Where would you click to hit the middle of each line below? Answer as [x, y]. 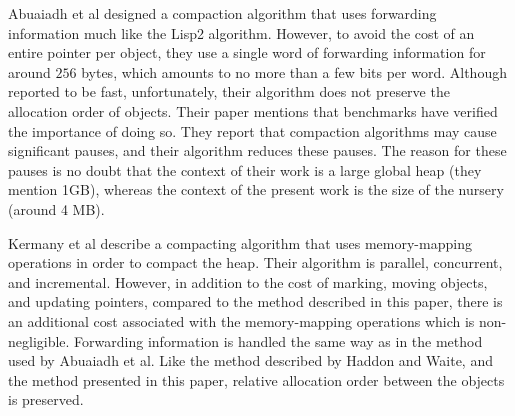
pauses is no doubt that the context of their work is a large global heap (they [245, 169]
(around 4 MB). [56, 208]
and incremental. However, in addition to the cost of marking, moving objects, [248, 281]
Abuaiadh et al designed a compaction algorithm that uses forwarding [222, 13]
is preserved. [46, 399]
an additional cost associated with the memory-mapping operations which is [241, 320]
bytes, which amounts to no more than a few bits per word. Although [294, 71]
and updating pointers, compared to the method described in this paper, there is [255, 301]
